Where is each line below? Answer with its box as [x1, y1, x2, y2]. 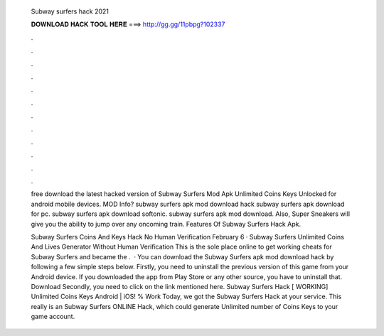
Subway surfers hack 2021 [31, 7, 110, 16]
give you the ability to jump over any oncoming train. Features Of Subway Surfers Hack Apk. [31, 220, 302, 228]
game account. [31, 313, 75, 321]
